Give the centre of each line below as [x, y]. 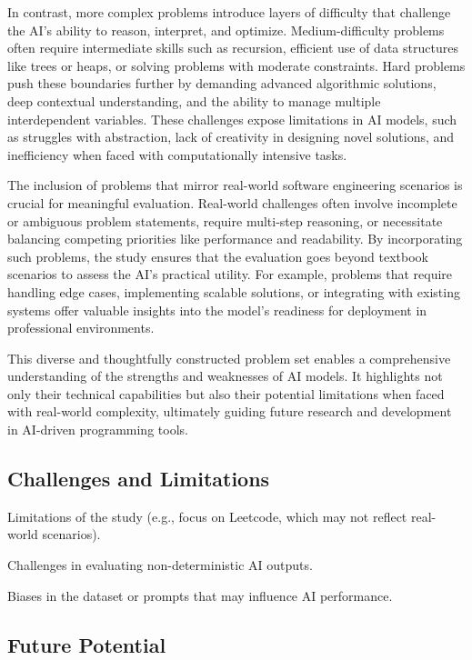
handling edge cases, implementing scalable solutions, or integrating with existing [234, 291]
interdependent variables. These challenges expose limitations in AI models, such [232, 119]
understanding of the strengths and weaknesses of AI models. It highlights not [225, 376]
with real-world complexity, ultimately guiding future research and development [230, 411]
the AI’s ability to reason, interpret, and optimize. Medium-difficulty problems [226, 30]
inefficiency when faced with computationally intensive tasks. [177, 154]
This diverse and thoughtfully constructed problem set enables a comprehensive [229, 358]
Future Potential [87, 644]
